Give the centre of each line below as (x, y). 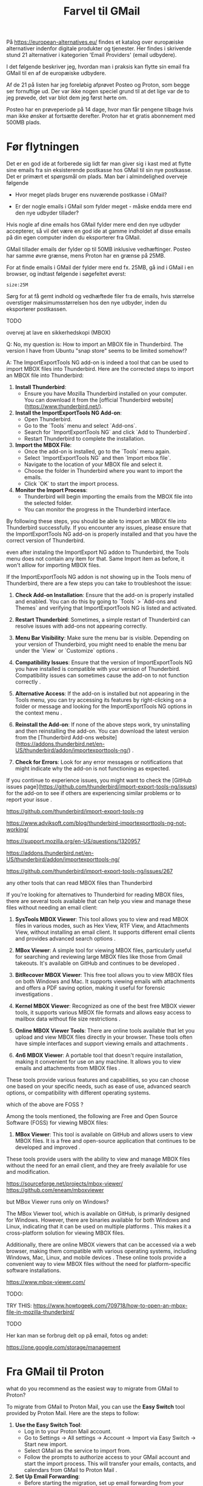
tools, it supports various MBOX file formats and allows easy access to (103, 1013)
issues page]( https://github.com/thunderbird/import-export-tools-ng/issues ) (102, 787)
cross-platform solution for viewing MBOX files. (65, 1233)
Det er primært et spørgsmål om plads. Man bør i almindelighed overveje (97, 176)
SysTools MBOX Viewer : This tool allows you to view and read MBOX (102, 919)
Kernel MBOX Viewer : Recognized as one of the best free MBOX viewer (105, 1006)
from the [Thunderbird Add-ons (55, 738)
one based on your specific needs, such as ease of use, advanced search (98, 1087)
